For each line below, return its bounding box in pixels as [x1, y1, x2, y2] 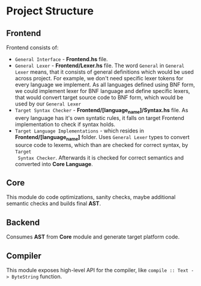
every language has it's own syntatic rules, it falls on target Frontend [14, 114, 185, 121]
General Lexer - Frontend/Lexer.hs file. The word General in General [14, 62, 185, 69]
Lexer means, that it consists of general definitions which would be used [14, 68, 194, 76]
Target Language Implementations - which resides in [14, 127, 145, 134]
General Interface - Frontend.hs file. [14, 56, 108, 62]
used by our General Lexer [14, 100, 82, 107]
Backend [6, 217, 40, 227]
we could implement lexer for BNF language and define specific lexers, [14, 88, 190, 94]
